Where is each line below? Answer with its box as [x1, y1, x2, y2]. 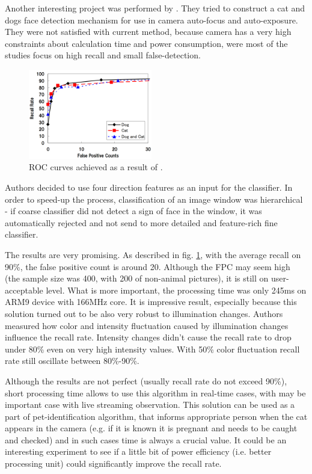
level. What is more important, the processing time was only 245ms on [46, 283, 307, 296]
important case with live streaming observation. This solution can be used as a [5, 398, 295, 411]
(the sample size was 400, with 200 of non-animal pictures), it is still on [5, 272, 269, 285]
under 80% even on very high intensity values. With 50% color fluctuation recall [5, 342, 300, 355]
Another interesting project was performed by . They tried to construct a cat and [5, 2, 305, 14]
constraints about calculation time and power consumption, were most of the [5, 37, 288, 49]
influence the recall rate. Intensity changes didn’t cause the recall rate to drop [5, 331, 292, 343]
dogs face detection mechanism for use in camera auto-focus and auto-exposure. [5, 13, 298, 26]
